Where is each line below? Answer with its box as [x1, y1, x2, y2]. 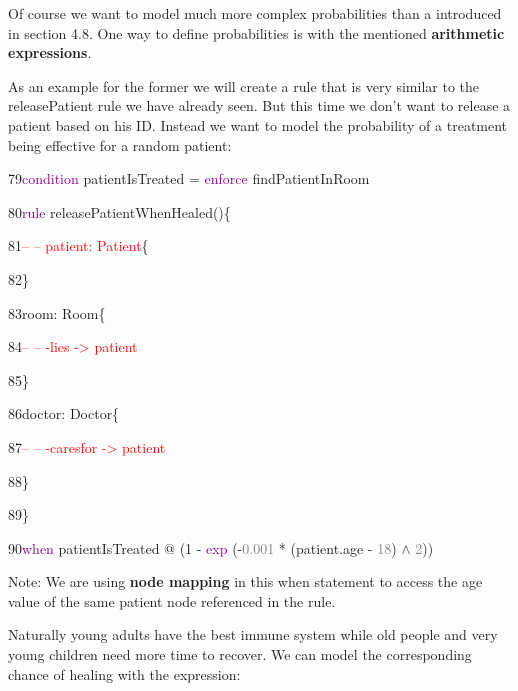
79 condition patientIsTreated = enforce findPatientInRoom [8, 168, 370, 189]
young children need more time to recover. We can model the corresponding [8, 644, 472, 665]
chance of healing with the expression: [8, 663, 241, 684]
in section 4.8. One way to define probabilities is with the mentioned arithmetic [8, 22, 505, 43]
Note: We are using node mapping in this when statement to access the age [8, 571, 483, 592]
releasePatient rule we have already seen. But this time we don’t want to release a [8, 95, 511, 116]
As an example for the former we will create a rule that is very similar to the [8, 75, 480, 96]
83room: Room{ [8, 302, 106, 323]
